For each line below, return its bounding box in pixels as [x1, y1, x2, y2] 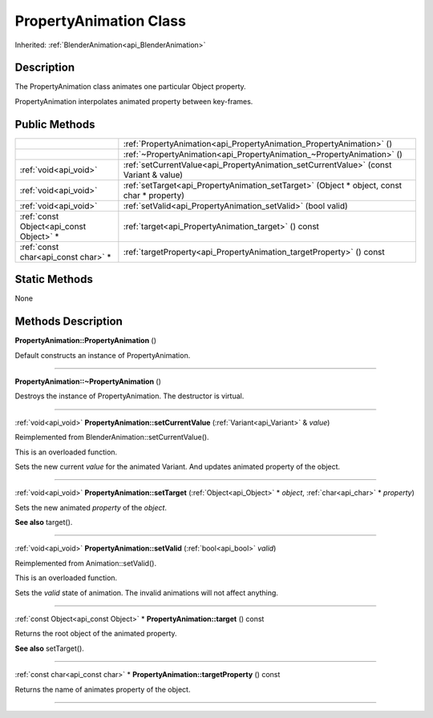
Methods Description [14, 315, 123, 329]
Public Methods [14, 117, 95, 131]
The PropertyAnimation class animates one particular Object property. [14, 82, 246, 91]
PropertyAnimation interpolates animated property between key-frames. [14, 96, 253, 106]
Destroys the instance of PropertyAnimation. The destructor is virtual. [14, 391, 245, 401]
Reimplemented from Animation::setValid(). [14, 558, 156, 568]
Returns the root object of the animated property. [14, 629, 177, 639]
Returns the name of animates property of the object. [14, 684, 191, 694]
